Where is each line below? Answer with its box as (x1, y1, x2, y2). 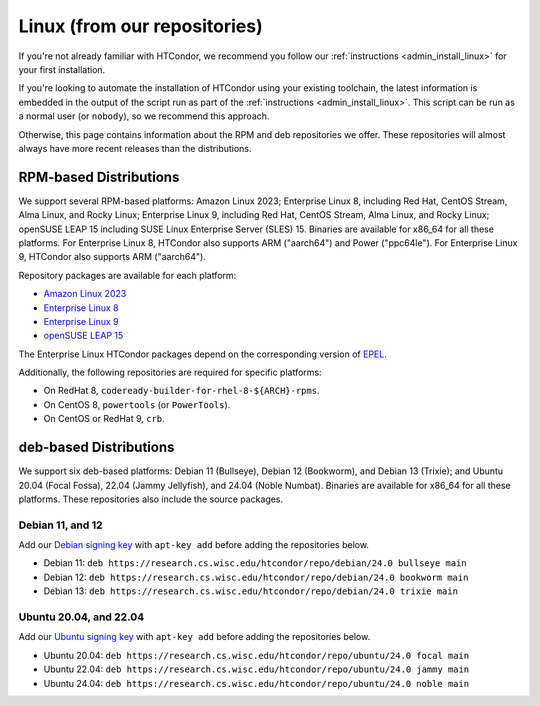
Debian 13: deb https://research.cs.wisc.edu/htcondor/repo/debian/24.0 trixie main (43, 585, 459, 597)
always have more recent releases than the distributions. (18, 142, 252, 154)
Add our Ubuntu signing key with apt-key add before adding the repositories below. (18, 631, 371, 643)
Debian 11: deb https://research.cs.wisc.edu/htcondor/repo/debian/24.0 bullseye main (43, 557, 467, 569)
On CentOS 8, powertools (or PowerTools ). (43, 398, 231, 410)
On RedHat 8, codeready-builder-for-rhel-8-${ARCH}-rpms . (43, 385, 320, 397)
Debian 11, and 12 (18, 518, 104, 532)
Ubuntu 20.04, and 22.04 (18, 610, 145, 624)
